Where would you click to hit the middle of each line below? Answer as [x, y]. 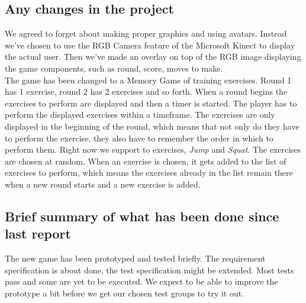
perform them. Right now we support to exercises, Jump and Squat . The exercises [153, 149]
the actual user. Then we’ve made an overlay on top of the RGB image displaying [153, 57]
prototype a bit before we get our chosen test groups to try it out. [125, 293]
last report [38, 233]
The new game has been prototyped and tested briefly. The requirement [135, 258]
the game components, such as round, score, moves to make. [114, 68]
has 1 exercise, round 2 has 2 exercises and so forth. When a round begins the [146, 91]
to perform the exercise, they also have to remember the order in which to [139, 138]
